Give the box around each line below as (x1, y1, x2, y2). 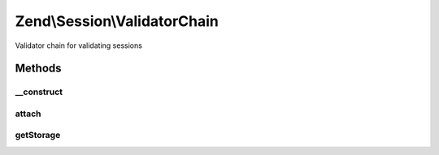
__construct (15, 86, 63, 97)
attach (15, 108, 41, 119)
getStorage (15, 130, 61, 141)
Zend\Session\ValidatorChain (15, 12, 219, 30)
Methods (15, 62, 62, 75)
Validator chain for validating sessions (15, 41, 142, 50)
